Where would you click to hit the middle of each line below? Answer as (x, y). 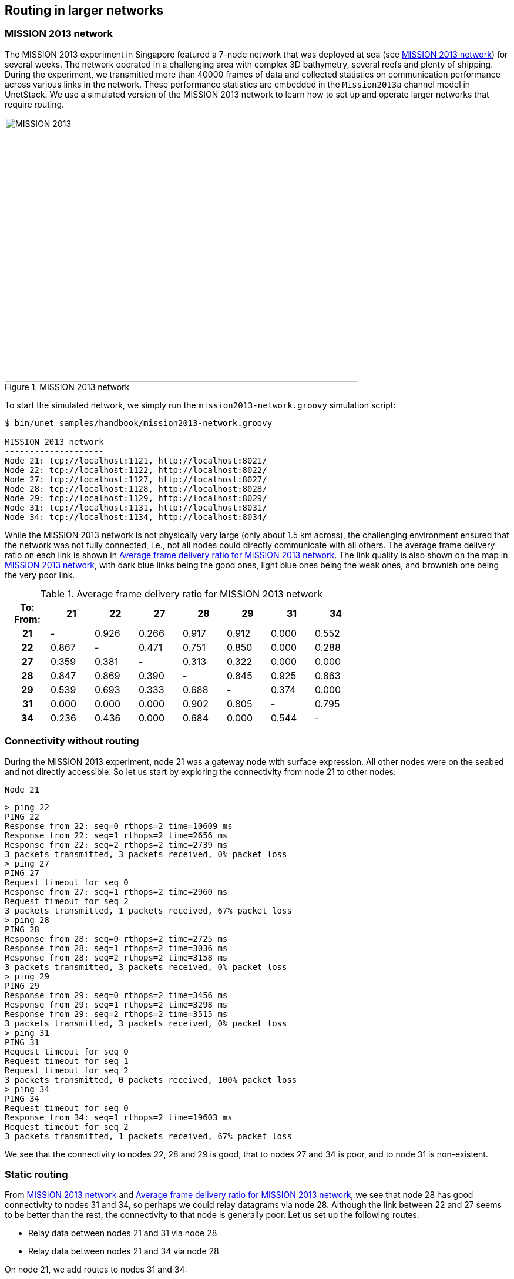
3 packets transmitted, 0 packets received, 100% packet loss (151, 1080)
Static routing (36, 1174)
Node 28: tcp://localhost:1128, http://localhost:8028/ (136, 489)
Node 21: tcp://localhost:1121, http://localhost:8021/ (136, 460)
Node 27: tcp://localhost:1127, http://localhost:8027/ (136, 479)
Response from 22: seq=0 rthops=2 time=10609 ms (119, 826)
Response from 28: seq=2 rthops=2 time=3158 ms (116, 957)
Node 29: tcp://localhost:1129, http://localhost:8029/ (136, 498)
